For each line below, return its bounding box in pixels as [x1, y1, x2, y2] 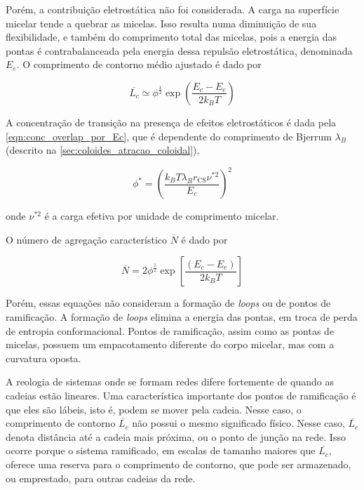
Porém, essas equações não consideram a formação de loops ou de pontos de [6, 296, 331, 310]
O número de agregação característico [6, 232, 168, 246]
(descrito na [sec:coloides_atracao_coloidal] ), [6, 143, 200, 157]
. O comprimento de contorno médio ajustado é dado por [16, 57, 262, 72]
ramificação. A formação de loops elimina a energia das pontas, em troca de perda [6, 310, 358, 324]
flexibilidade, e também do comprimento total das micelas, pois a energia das [6, 29, 337, 44]
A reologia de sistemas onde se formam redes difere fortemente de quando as [6, 374, 335, 389]
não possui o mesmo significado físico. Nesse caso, [132, 416, 345, 430]
